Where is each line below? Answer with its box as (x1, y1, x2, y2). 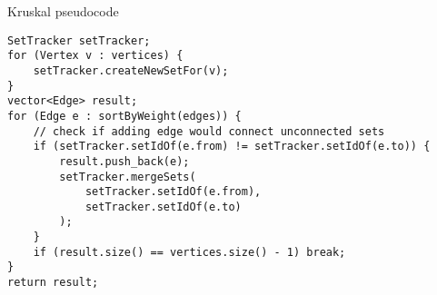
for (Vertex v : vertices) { (7, 49, 184, 63)
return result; (7, 276, 99, 290)
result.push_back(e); (59, 154, 190, 168)
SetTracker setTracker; (7, 34, 151, 47)
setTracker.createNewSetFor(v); (33, 64, 229, 77)
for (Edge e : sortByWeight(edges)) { (7, 109, 242, 123)
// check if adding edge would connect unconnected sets (33, 124, 385, 138)
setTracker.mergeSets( (59, 170, 196, 183)
